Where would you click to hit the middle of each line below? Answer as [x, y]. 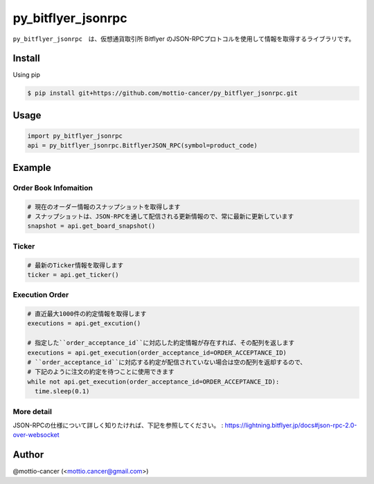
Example [32, 167]
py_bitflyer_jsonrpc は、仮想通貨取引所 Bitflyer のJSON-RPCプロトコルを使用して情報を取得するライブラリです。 [184, 39]
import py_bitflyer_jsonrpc [75, 136]
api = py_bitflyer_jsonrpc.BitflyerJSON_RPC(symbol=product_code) [142, 146]
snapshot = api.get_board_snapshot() [91, 226]
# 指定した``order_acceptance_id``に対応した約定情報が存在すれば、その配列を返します [161, 343]
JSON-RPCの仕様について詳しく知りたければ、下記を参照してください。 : [118, 425]
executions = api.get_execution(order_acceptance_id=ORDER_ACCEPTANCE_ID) [157, 352]
